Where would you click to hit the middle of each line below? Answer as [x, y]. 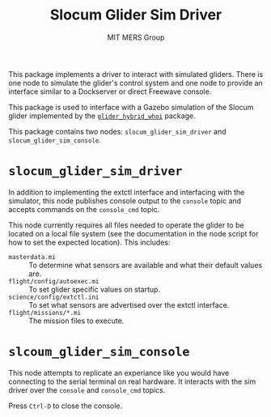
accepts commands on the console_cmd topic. [84, 209]
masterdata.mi [32, 257]
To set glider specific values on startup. [94, 289]
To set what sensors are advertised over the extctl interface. [129, 304]
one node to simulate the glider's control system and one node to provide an [135, 83]
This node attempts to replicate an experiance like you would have [119, 372]
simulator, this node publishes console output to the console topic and [125, 201]
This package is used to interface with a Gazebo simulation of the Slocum [131, 107]
